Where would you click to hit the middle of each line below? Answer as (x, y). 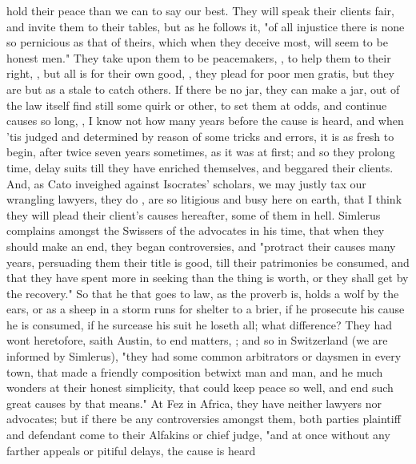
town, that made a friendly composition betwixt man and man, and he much (195, 371)
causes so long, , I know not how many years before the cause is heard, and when (205, 121)
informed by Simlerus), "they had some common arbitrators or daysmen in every (204, 356)
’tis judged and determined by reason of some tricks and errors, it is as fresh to (200, 136)
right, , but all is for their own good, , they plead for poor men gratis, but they (201, 73)
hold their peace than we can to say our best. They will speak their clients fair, (201, 10)
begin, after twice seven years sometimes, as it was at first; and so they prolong (201, 152)
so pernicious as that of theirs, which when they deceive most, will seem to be (197, 42)
